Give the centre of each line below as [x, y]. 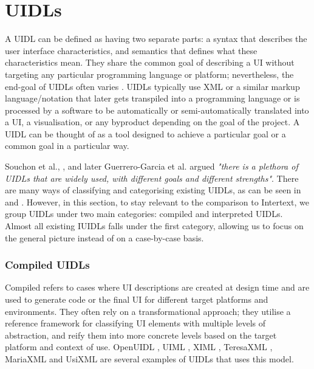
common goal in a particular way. [67, 146]
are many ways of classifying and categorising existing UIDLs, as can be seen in [153, 190]
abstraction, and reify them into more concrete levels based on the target [141, 335]
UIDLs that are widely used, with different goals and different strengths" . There [152, 178]
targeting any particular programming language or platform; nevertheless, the [149, 74]
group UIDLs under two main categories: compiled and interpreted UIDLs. [144, 214]
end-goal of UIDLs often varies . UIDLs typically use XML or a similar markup [152, 86]
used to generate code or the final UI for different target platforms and [137, 299]
